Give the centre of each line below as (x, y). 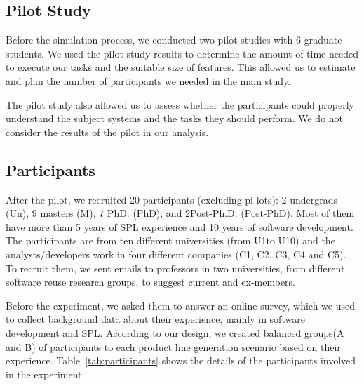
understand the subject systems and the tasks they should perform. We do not (175, 118)
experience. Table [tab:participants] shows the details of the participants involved (181, 360)
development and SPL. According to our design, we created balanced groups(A (175, 332)
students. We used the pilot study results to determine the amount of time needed (182, 53)
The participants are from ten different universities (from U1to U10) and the (170, 240)
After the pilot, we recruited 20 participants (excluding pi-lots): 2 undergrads (172, 199)
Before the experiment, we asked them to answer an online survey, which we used (180, 305)
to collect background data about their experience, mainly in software (155, 319)
